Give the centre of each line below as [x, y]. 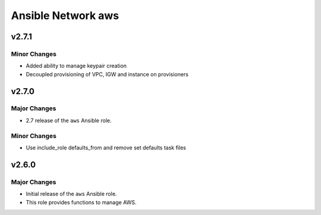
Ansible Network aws [65, 15]
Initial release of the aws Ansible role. [71, 194]
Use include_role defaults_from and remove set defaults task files [106, 148]
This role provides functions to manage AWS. [81, 202]
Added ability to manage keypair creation [76, 66]
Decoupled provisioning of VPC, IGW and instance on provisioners [107, 74]
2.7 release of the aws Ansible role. [69, 120]
